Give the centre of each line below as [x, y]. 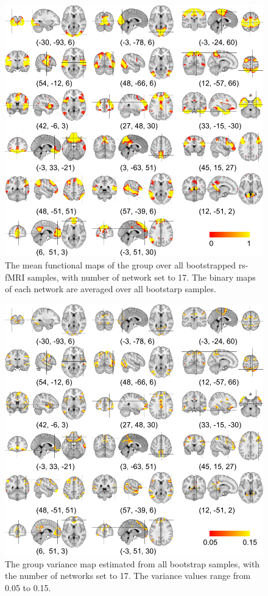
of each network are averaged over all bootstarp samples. [111, 289]
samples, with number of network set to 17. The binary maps [142, 277]
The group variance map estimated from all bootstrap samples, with [132, 563]
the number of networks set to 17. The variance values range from [128, 576]
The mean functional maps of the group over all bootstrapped [121, 265]
